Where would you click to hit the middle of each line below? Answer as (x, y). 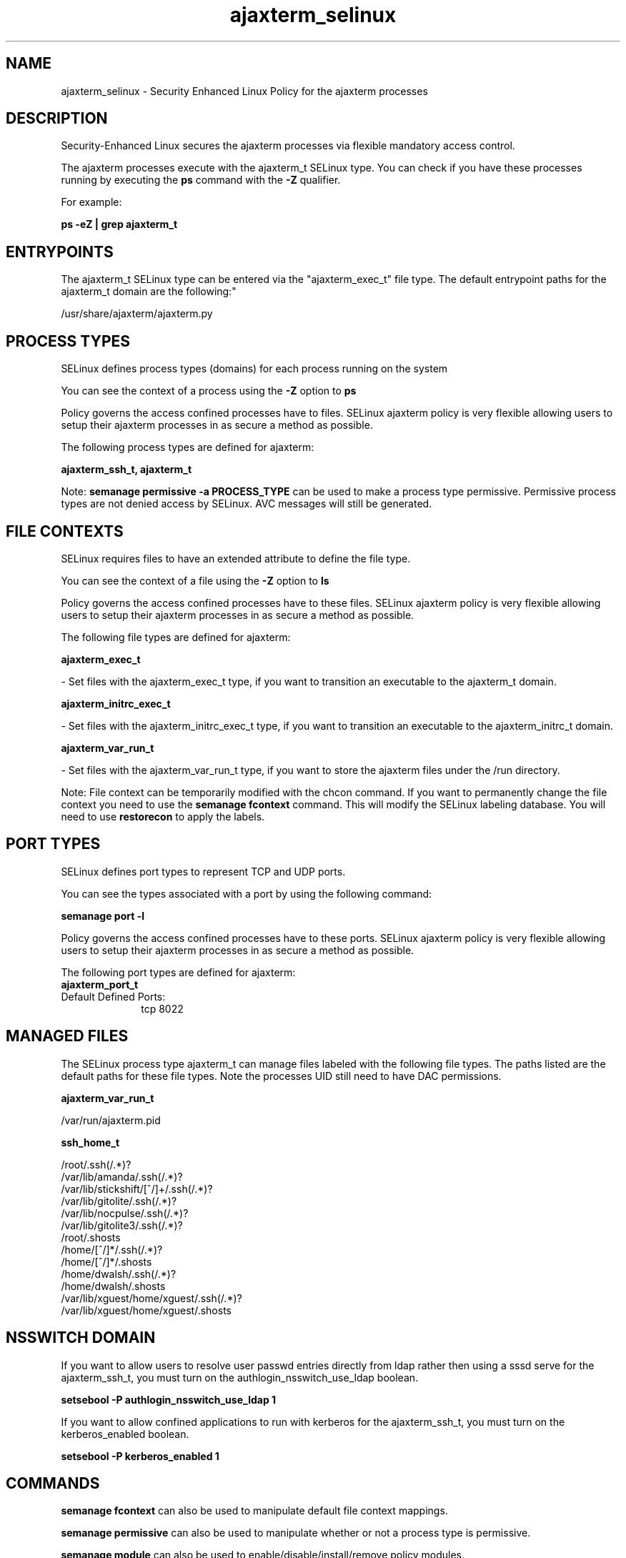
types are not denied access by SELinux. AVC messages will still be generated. (247, 504)
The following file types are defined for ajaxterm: (176, 637)
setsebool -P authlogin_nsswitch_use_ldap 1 (169, 1399)
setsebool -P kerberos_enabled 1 (140, 1456)
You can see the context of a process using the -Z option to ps (209, 391)
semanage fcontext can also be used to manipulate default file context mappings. (254, 1511)
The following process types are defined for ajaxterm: (188, 447)
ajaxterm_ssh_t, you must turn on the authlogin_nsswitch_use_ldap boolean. (240, 1377)
